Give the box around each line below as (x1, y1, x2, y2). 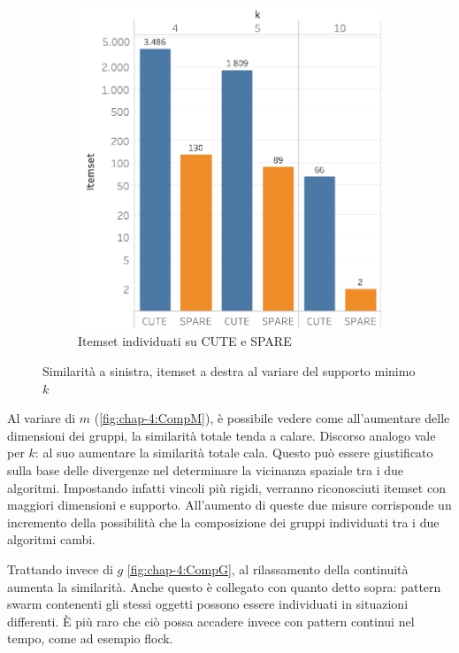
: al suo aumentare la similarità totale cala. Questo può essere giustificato (34, 443, 433, 462)
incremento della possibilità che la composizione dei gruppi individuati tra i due (7, 512, 440, 531)
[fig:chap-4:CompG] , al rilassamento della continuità (126, 559, 409, 578)
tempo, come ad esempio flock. (7, 629, 173, 648)
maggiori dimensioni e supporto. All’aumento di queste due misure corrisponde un (7, 496, 452, 514)
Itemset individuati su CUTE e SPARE (78, 332, 292, 350)
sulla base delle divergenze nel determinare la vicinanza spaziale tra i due (7, 461, 403, 479)
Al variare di (7, 409, 76, 427)
